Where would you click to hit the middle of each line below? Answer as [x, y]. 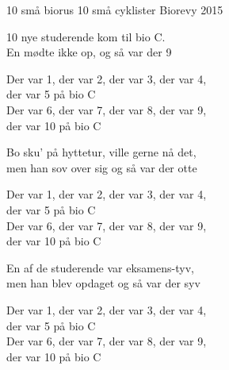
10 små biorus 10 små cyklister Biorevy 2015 [115, 10]
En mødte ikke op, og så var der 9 [89, 52]
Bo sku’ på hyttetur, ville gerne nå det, [101, 152]
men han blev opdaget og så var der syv [103, 283]
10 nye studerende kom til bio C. [86, 36]
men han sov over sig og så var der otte [102, 167]
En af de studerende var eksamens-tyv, [100, 267]
